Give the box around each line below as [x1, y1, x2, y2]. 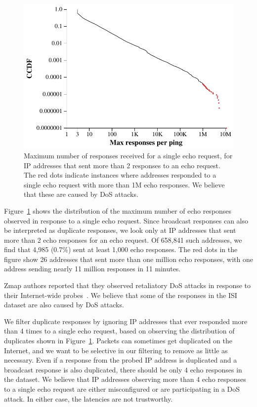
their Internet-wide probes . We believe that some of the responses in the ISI [4, 290, 237, 300]
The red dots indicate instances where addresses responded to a [24, 170, 216, 180]
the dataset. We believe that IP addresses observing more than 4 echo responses [4, 374, 246, 384]
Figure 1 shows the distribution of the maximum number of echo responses [4, 205, 232, 216]
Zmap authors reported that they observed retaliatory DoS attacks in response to [4, 280, 251, 291]
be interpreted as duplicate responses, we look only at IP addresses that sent [4, 225, 236, 235]
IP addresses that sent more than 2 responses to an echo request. [24, 160, 220, 170]
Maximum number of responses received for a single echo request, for [24, 150, 233, 160]
